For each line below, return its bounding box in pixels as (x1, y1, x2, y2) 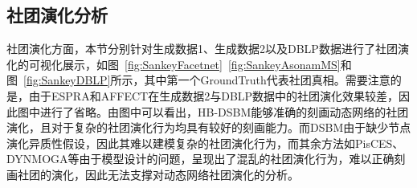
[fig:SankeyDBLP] (23, 72, 111, 88)
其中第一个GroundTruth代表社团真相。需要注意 (144, 72, 390, 88)
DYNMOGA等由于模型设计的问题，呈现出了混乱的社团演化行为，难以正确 (6, 150, 395, 167)
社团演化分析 (6, 2, 108, 27)
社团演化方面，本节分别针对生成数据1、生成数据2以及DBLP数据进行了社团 (6, 40, 398, 57)
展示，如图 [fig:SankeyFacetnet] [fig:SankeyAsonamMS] (62, 55, 341, 72)
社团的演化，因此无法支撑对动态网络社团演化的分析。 (17, 166, 299, 182)
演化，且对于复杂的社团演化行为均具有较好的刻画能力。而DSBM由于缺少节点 (6, 119, 411, 136)
